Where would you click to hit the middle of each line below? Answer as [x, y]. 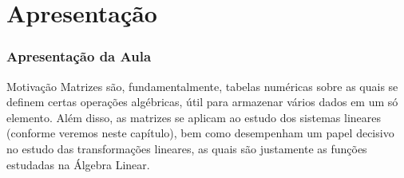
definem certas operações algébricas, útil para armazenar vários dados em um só [202, 102]
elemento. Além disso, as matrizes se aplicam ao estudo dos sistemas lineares [194, 117]
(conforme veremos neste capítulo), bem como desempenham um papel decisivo [200, 133]
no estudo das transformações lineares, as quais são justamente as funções [187, 148]
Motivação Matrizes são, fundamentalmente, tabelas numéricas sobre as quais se [202, 86]
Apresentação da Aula [79, 56]
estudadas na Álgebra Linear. [78, 164]
